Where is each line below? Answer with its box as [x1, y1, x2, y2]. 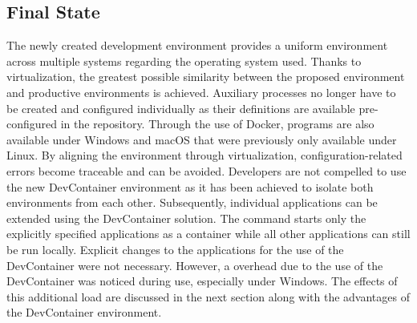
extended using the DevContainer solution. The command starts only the [6, 209, 366, 226]
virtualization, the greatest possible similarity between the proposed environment [6, 68, 405, 85]
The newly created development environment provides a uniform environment [6, 37, 388, 54]
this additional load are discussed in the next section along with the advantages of [6, 288, 410, 305]
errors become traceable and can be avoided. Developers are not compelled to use [6, 162, 407, 179]
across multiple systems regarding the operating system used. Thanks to [6, 52, 362, 69]
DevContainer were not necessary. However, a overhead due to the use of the [6, 256, 383, 273]
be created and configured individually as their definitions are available [6, 99, 355, 116]
